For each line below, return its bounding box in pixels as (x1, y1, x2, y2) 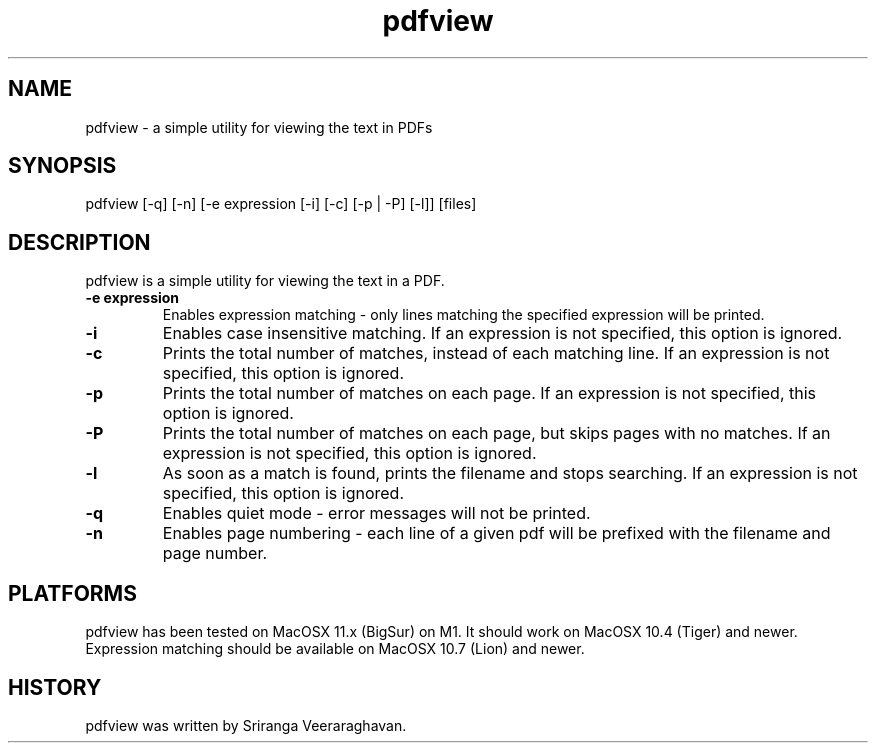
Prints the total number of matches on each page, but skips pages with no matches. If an (162, 423, 831, 444)
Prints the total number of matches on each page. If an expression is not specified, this (162, 383, 817, 404)
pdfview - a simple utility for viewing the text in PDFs (85, 118, 433, 136)
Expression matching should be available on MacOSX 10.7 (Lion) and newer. (85, 640, 585, 658)
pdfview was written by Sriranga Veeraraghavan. (85, 716, 407, 734)
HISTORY (8, 674, 102, 700)
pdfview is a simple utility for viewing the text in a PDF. (85, 272, 445, 290)
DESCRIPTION (8, 229, 151, 255)
